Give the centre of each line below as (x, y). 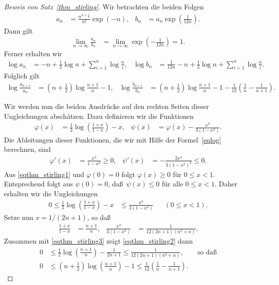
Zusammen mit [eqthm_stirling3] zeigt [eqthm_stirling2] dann (99, 240)
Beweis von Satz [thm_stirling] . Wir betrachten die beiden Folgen (104, 6)
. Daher (226, 184)
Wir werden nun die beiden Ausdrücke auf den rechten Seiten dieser (106, 106)
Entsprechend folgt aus (39, 184)
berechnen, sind (28, 149)
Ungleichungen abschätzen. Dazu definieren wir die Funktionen (99, 116)
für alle (173, 184)
